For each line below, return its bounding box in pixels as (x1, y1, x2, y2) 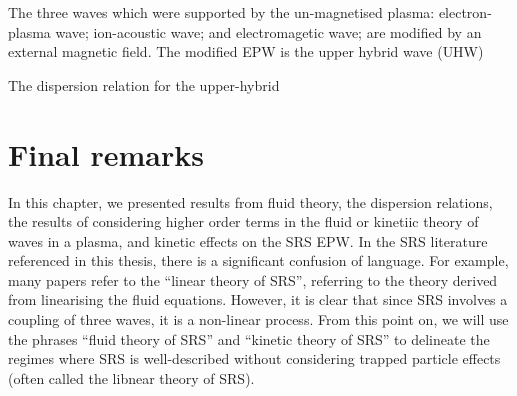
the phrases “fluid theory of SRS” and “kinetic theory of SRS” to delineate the (8, 328, 490, 349)
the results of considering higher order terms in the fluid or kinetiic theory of (8, 211, 479, 232)
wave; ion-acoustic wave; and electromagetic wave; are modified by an (55, 21, 482, 42)
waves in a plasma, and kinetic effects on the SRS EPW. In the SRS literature (8, 230, 488, 251)
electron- (438, 2, 492, 22)
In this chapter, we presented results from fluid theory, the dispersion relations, (8, 191, 493, 212)
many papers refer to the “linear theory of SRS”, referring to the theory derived (8, 269, 498, 290)
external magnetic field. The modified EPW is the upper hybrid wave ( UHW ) (8, 41, 484, 62)
